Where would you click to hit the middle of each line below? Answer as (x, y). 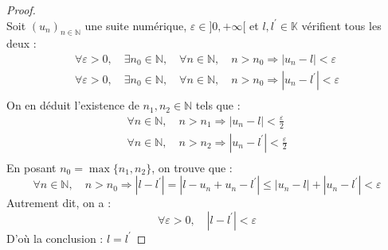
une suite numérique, (136, 25)
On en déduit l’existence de (73, 105)
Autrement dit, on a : (59, 203)
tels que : (218, 105)
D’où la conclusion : (55, 238)
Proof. (21, 10)
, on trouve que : (192, 167)
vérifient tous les (341, 25)
